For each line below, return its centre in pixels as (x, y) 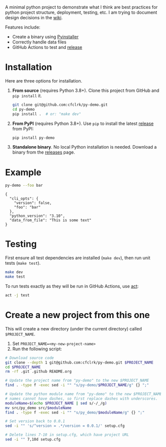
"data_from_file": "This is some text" (51, 220)
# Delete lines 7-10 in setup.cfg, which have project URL (67, 435)
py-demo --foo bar (24, 185)
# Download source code (30, 358)
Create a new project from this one (78, 315)
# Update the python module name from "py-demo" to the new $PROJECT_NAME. (85, 394)
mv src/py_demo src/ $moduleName (38, 408)
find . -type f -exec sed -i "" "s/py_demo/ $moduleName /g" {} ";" (75, 412)
